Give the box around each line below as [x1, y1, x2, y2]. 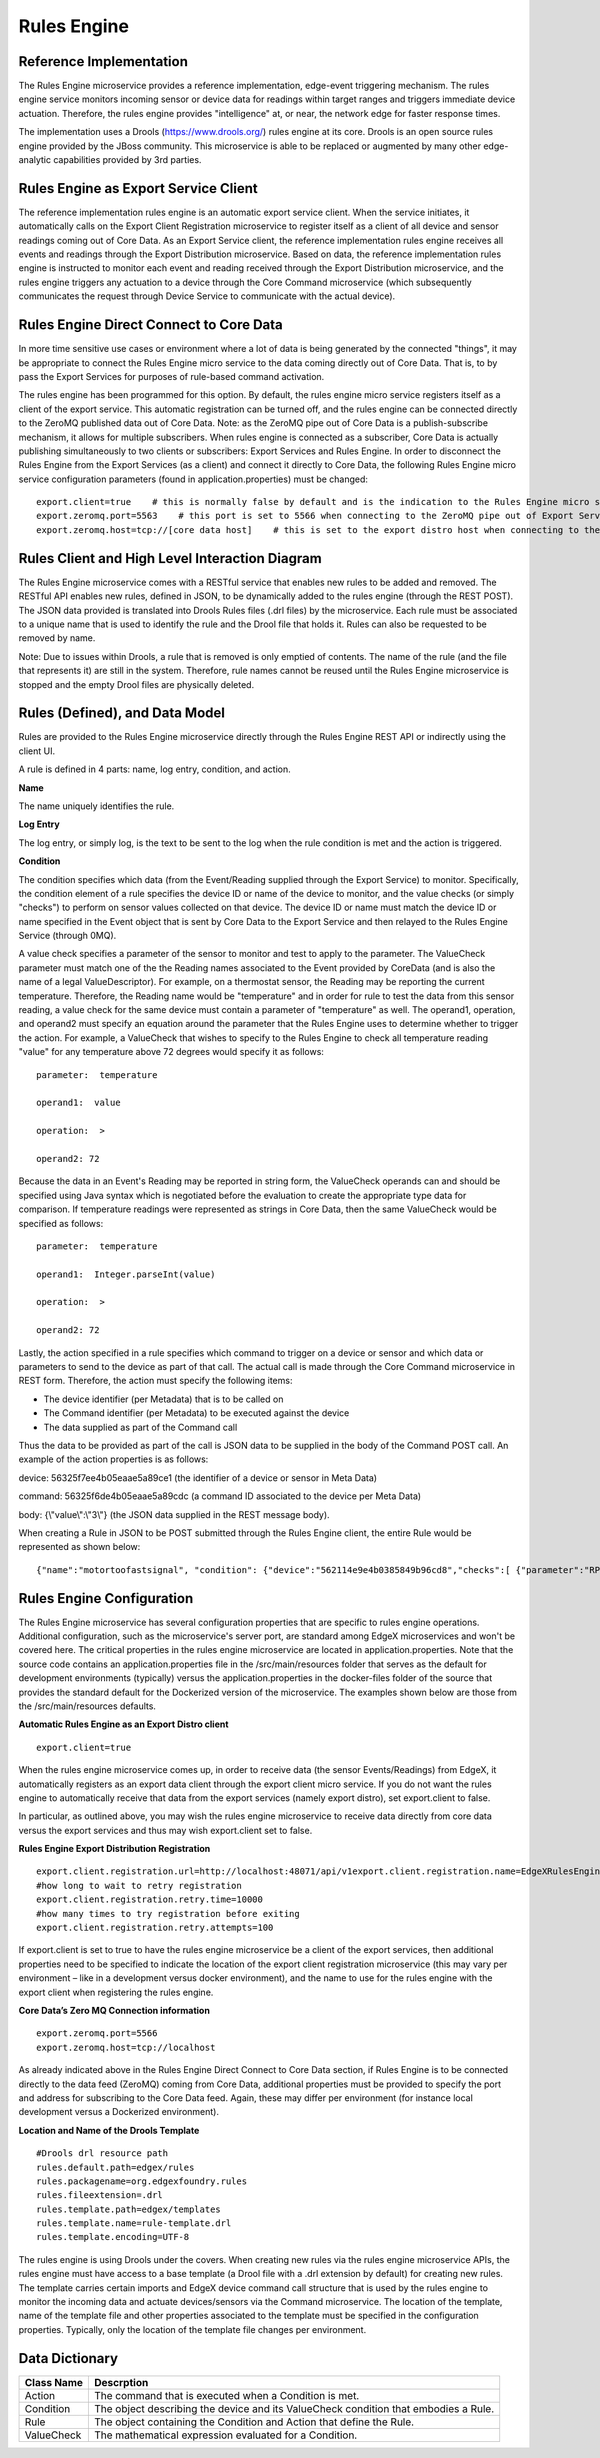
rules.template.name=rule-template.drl [36, 2218, 232, 2229]
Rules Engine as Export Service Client [18, 180, 259, 197]
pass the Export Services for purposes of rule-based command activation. [18, 370, 325, 382]
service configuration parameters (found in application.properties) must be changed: [18, 473, 369, 485]
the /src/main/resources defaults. [18, 1700, 157, 1712]
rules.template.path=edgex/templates [36, 2203, 222, 2215]
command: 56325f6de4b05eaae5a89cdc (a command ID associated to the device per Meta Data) [18, 1490, 422, 1502]
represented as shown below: [18, 1541, 141, 1553]
